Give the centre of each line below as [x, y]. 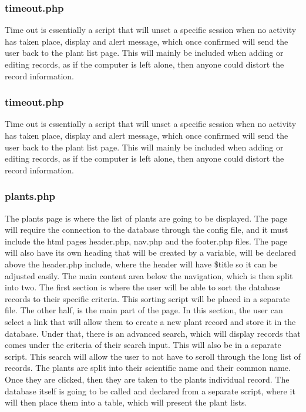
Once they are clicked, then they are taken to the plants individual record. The [147, 379]
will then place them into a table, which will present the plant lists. [126, 402]
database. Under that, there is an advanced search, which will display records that [153, 333]
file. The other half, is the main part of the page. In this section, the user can [144, 310]
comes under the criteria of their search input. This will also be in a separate [143, 345]
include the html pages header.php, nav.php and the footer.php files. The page [146, 241]
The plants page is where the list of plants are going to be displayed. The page [146, 218]
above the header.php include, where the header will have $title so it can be [141, 264]
